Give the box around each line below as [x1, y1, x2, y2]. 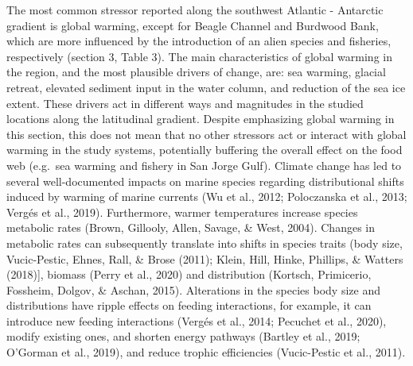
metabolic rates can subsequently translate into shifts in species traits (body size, [6, 234, 403, 251]
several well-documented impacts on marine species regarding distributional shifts [6, 172, 404, 189]
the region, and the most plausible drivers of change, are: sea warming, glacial [6, 64, 386, 80]
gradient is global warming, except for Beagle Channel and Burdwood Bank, [6, 17, 379, 33]
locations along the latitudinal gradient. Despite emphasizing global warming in [6, 110, 395, 127]
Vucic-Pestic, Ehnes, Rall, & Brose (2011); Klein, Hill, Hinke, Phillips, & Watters [6, 250, 403, 267]
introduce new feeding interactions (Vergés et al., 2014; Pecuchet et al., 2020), [6, 312, 387, 329]
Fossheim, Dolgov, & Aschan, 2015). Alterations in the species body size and [6, 281, 380, 298]
